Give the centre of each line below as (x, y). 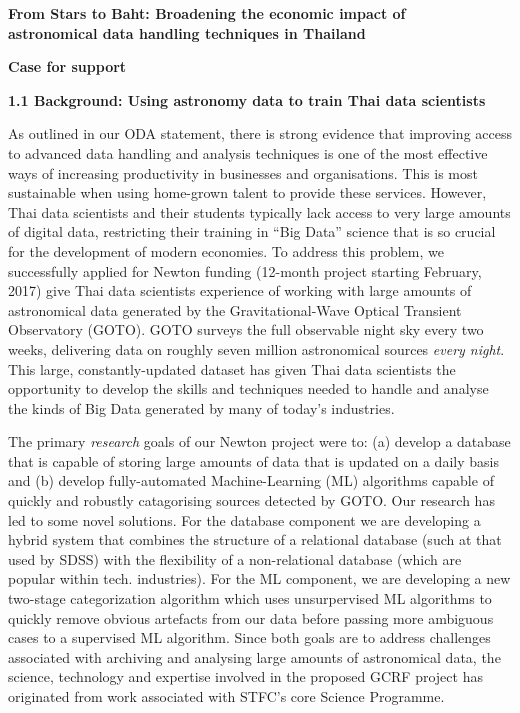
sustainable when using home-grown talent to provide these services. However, (247, 192)
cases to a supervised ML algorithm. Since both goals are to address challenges (249, 637)
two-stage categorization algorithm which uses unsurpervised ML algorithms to (250, 598)
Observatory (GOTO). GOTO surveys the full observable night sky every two (246, 329)
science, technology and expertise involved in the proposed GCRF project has (245, 676)
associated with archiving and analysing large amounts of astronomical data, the (254, 656)
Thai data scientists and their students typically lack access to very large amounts (259, 211)
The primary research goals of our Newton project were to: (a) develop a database (259, 441)
